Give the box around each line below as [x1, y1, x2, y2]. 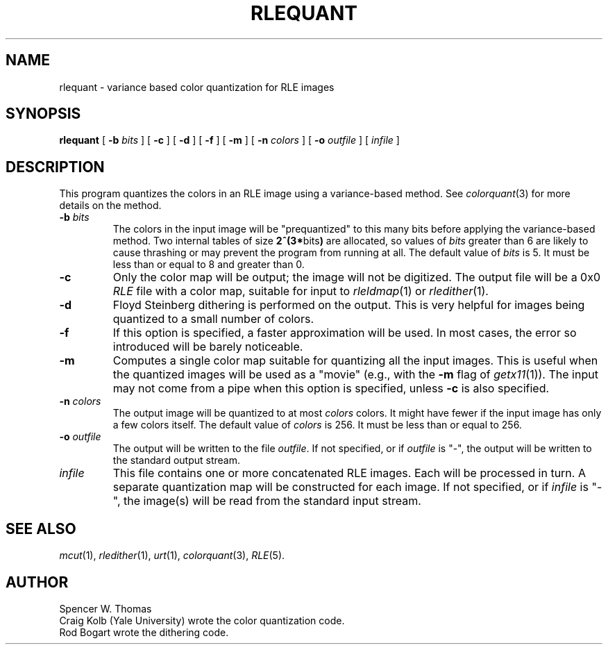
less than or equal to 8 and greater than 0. [112, 258, 305, 271]
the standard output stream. [112, 454, 240, 467]
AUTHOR [6, 573, 69, 591]
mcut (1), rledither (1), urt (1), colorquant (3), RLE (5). [59, 549, 285, 562]
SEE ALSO [6, 519, 76, 537]
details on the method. [59, 199, 162, 212]
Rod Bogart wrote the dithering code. [59, 626, 229, 638]
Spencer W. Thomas [59, 602, 152, 615]
